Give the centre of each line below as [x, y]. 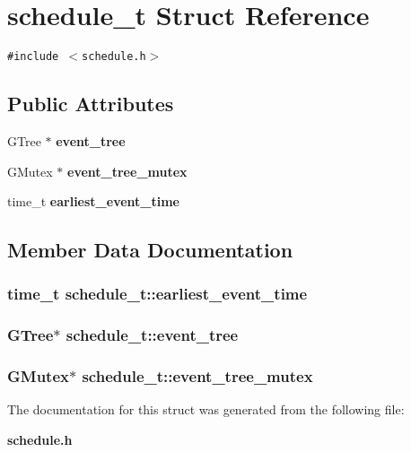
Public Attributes [91, 104]
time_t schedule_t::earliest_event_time [157, 294]
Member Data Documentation [150, 250]
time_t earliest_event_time [93, 201]
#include [33, 57]
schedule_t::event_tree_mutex [197, 376]
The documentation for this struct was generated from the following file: [206, 409]
